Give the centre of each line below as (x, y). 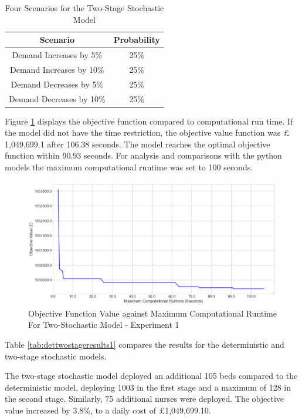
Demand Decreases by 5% (57, 84)
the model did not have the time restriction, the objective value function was (143, 132)
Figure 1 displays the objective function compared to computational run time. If (149, 121)
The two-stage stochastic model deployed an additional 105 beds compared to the (151, 376)
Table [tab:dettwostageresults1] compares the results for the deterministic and (145, 344)
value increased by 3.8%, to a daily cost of (81, 410)
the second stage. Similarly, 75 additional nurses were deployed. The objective (145, 399)
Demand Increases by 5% (57, 55)
